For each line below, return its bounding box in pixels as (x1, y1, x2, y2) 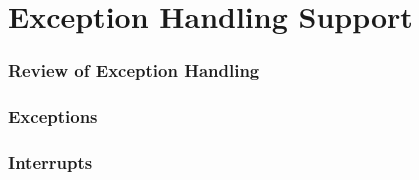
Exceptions (8, 104, 98, 129)
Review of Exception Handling (8, 58, 260, 83)
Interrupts (8, 149, 93, 174)
